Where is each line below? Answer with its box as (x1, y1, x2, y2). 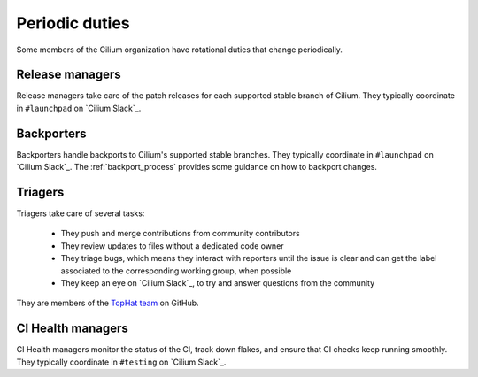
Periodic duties (16, 13, 130, 33)
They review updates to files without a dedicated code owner (60, 240, 284, 251)
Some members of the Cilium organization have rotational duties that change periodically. (16, 44, 343, 55)
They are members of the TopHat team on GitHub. (16, 297, 199, 309)
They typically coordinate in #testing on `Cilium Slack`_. (16, 357, 227, 367)
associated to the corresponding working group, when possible (60, 265, 292, 276)
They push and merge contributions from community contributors (60, 228, 300, 239)
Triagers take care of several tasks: (16, 208, 145, 219)
